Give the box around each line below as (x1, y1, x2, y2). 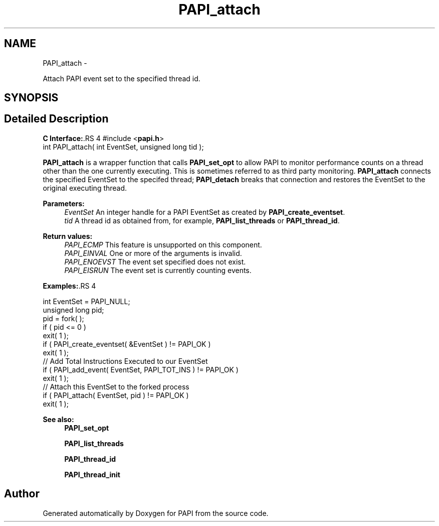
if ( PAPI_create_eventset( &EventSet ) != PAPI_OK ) (43, 339, 211, 348)
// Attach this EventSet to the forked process (43, 382, 189, 391)
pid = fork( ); (43, 314, 84, 323)
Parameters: (43, 199, 85, 208)
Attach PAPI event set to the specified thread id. (43, 74, 200, 83)
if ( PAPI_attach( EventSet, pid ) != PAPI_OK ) (43, 390, 189, 400)
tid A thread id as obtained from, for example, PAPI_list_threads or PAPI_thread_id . (64, 216, 340, 225)
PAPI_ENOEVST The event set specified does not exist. (64, 257, 246, 266)
